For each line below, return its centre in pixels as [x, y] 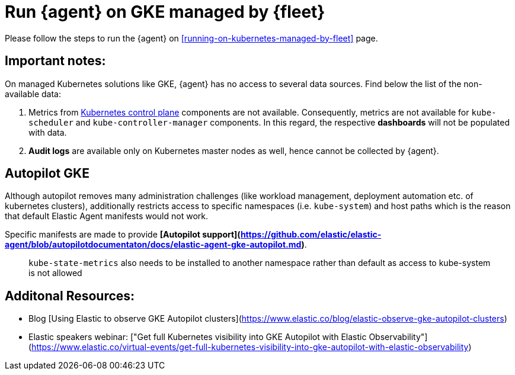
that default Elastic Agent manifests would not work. [106, 216]
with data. [48, 132]
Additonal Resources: [70, 296]
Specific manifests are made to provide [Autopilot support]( [123, 235]
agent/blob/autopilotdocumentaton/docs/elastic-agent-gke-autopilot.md [153, 245]
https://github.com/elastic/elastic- [311, 235]
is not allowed [55, 273]
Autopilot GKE [47, 174]
